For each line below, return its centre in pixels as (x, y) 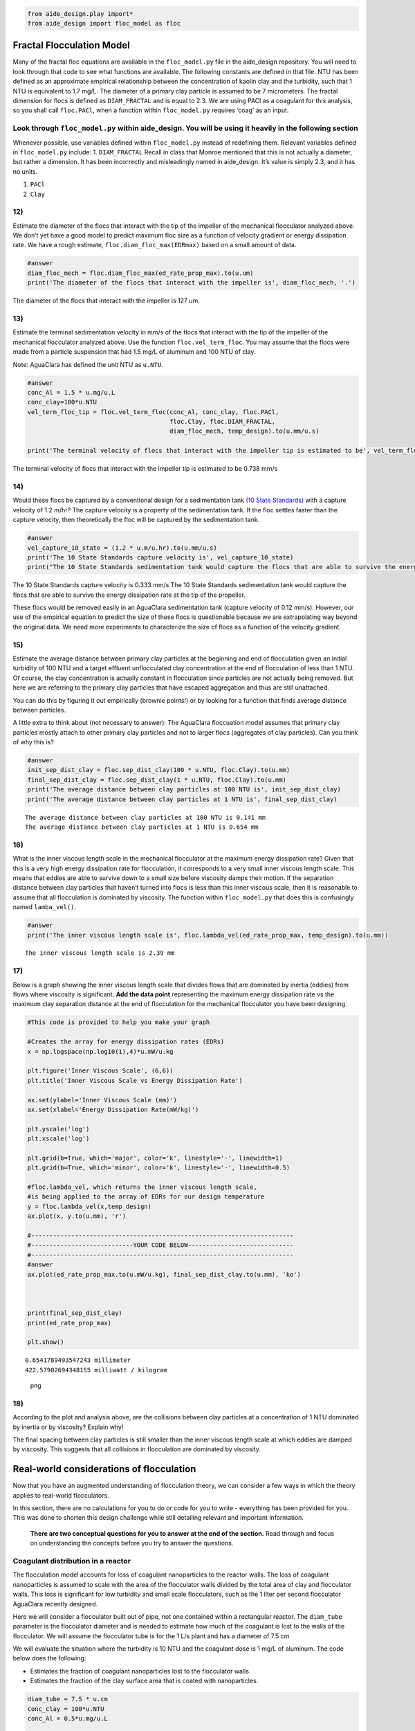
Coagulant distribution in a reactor (72, 1561)
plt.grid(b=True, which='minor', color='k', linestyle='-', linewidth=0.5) (159, 1168)
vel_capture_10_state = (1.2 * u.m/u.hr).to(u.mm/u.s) (122, 548)
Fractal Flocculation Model (72, 45)
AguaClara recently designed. (55, 1604)
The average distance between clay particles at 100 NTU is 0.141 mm (146, 817)
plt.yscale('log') (58, 1129)
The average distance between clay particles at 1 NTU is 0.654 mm (142, 827)
